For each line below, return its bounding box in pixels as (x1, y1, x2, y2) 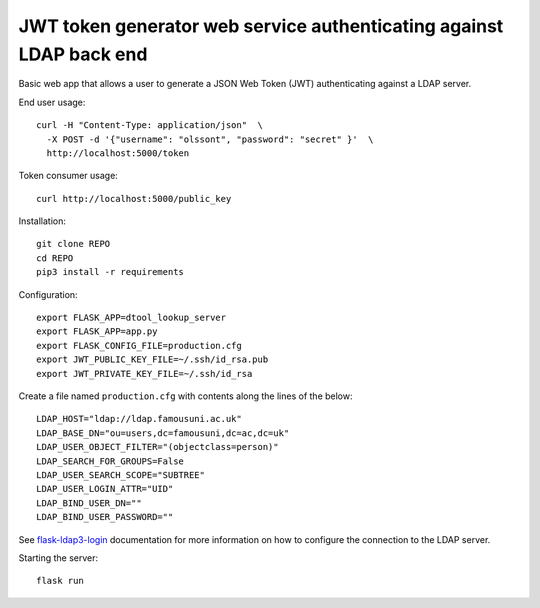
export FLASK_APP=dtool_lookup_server (36, 312, 227, 324)
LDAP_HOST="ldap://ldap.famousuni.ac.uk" (36, 413, 242, 425)
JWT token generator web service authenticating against (18, 15, 504, 37)
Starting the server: (18, 551, 99, 564)
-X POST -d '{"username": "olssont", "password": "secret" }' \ (46, 133, 374, 145)
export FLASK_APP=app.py (36, 326, 158, 337)
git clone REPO (36, 238, 111, 250)
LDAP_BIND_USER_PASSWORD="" (36, 511, 174, 523)
